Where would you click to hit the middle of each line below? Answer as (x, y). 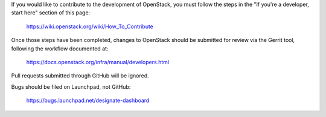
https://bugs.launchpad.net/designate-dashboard (88, 100)
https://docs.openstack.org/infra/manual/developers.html (97, 62)
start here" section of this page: (51, 13)
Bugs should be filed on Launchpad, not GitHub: (71, 86)
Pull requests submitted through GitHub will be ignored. (80, 76)
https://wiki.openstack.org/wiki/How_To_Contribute (90, 26)
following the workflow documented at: (60, 49)
